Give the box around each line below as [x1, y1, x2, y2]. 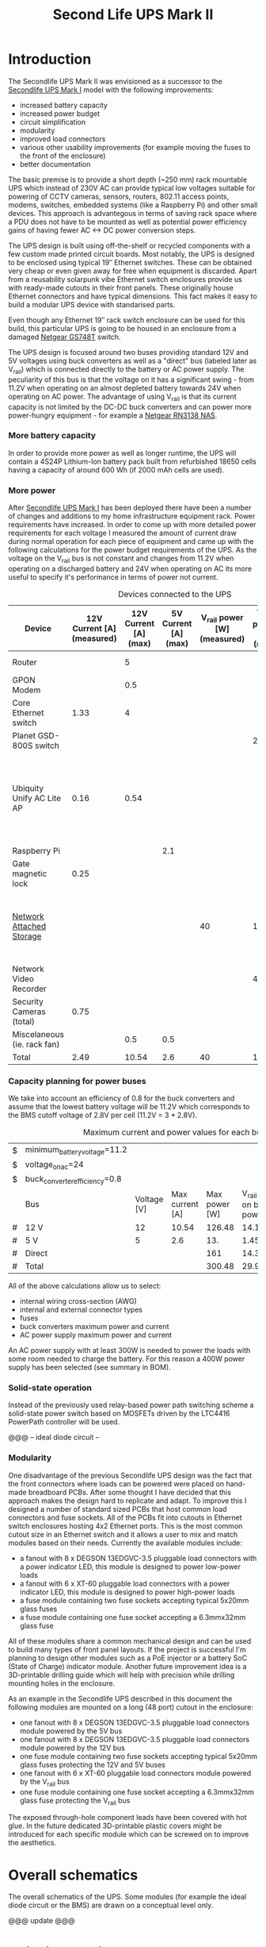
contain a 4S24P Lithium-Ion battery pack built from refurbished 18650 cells [8, 457, 257, 466]
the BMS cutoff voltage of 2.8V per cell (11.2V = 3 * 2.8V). [8, 1110, 198, 1120]
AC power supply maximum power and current [19, 1330, 173, 1340]
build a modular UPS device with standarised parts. [8, 299, 176, 309]
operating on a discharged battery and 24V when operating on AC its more [8, 564, 252, 573]
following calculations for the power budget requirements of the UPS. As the [8, 546, 257, 555]
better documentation [19, 159, 91, 168]
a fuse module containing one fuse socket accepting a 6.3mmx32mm [19, 1612, 246, 1621]
